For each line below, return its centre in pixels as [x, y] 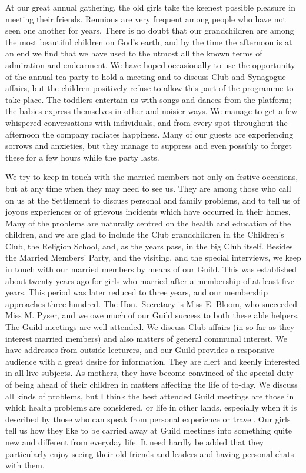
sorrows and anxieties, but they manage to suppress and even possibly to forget [149, 146]
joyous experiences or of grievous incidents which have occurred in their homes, [148, 211]
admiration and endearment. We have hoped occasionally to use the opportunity [150, 64]
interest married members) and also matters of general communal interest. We [146, 338]
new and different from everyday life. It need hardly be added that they [135, 442]
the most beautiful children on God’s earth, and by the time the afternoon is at [149, 41]
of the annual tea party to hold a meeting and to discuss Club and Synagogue [146, 76]
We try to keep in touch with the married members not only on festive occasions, [152, 177]
